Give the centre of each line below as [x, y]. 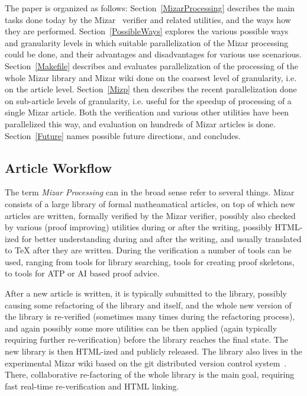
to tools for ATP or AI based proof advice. [82, 273]
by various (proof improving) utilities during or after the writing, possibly [138, 227]
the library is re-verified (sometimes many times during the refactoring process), [150, 316]
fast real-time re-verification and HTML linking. [92, 386]
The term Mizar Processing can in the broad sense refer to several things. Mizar [150, 192]
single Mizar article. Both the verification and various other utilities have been [147, 112]
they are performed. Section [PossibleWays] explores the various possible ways [147, 31]
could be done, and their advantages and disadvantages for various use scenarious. [153, 54]
